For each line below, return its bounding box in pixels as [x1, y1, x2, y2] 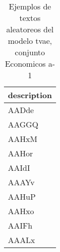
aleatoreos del [6, 23, 54, 35]
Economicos [4, 58, 46, 69]
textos [19, 12, 41, 23]
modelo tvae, [7, 35, 52, 46]
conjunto [15, 46, 45, 58]
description [8, 89, 52, 101]
